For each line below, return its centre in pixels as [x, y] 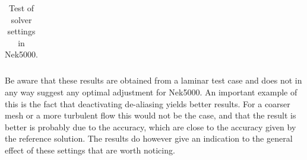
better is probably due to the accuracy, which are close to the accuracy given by [151, 127]
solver [21, 19]
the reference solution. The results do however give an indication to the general [149, 138]
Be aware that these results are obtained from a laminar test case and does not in [153, 80]
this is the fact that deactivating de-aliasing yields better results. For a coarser [148, 103]
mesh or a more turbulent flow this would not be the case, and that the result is [151, 115]
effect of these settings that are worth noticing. [90, 150]
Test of [21, 8]
